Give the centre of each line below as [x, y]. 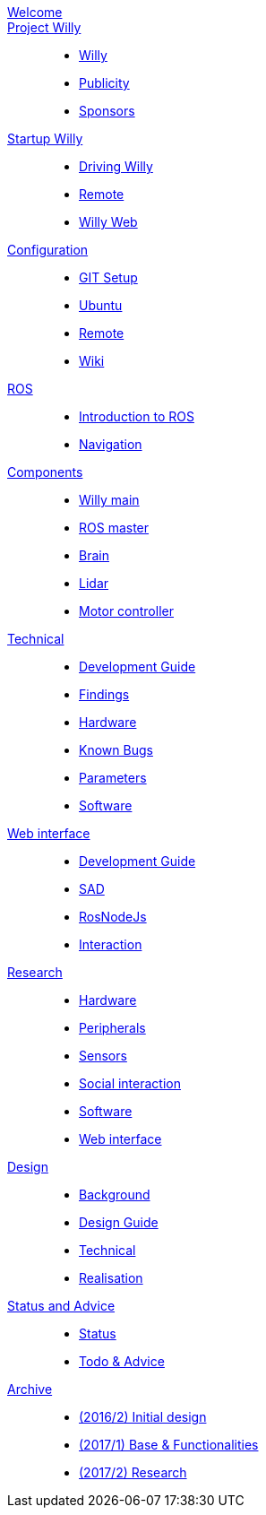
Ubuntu [101, 305]
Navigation [111, 444]
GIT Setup [108, 277]
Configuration [48, 250]
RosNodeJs [113, 917]
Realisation [111, 1278]
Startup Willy [45, 139]
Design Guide [119, 1222]
